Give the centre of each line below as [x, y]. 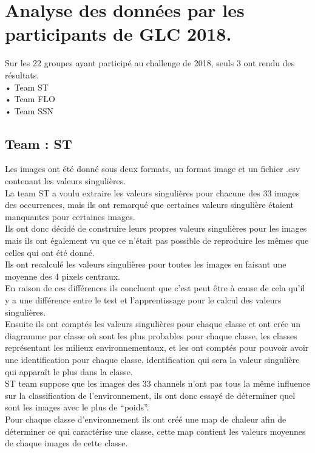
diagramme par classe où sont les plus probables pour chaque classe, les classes [151, 335]
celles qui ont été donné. [50, 252]
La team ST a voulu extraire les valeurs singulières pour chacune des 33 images [152, 192]
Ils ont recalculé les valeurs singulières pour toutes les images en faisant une [146, 264]
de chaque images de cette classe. [66, 443]
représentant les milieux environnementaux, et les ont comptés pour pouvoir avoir [157, 348]
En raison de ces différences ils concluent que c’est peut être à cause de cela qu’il [155, 288]
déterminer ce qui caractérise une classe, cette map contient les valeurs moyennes [155, 431]
